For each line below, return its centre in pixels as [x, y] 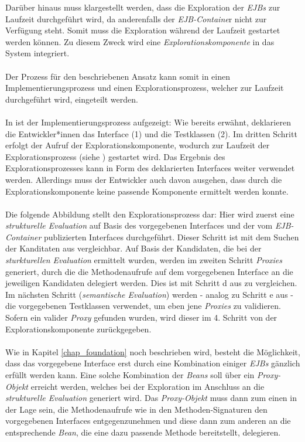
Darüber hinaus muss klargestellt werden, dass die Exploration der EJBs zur [143, 7]
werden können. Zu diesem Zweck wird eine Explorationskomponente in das [140, 41]
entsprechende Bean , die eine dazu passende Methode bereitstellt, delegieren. [143, 432]
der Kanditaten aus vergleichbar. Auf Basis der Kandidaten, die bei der [133, 248]
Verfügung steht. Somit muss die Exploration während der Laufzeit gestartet [143, 30]
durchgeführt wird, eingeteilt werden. [72, 99]
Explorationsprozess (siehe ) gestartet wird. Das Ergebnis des [115, 156]
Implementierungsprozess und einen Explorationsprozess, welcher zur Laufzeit [145, 88]
